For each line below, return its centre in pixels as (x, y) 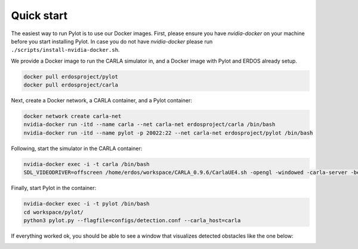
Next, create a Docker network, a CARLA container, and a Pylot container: (101, 101)
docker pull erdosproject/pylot (71, 77)
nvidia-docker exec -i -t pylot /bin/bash (87, 204)
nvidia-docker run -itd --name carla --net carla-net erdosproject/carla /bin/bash (149, 125)
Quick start (39, 15)
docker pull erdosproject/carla (71, 85)
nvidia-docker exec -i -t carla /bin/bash (87, 164)
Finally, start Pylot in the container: (54, 188)
